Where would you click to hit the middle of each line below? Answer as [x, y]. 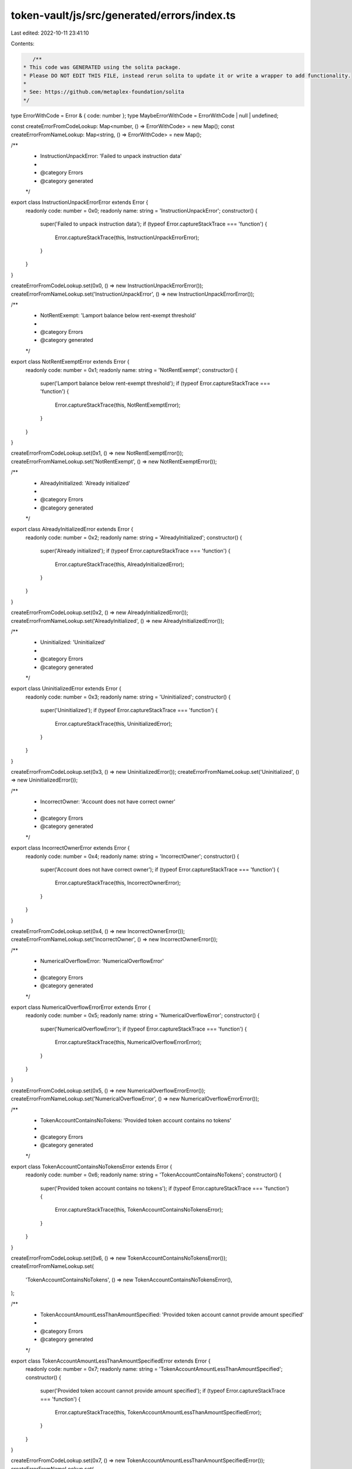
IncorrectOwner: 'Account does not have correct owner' [108, 801]
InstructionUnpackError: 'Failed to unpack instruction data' [111, 156]
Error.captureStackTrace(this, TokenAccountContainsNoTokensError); [139, 1210]
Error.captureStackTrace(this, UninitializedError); [114, 723]
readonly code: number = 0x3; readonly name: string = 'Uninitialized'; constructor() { [128, 697]
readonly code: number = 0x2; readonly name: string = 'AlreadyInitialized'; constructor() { [134, 537]
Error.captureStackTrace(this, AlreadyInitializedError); [120, 564]
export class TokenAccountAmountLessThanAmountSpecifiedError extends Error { [111, 1361]
